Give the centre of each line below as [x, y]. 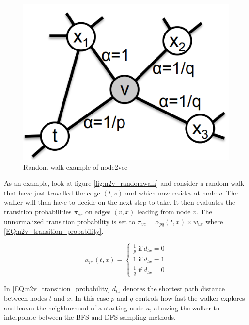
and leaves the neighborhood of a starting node [74, 307]
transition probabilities [38, 212]
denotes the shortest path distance [174, 288]
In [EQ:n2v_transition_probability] [57, 288]
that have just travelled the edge [52, 192]
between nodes [25, 298]
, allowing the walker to [185, 307]
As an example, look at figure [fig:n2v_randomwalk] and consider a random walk [124, 183]
